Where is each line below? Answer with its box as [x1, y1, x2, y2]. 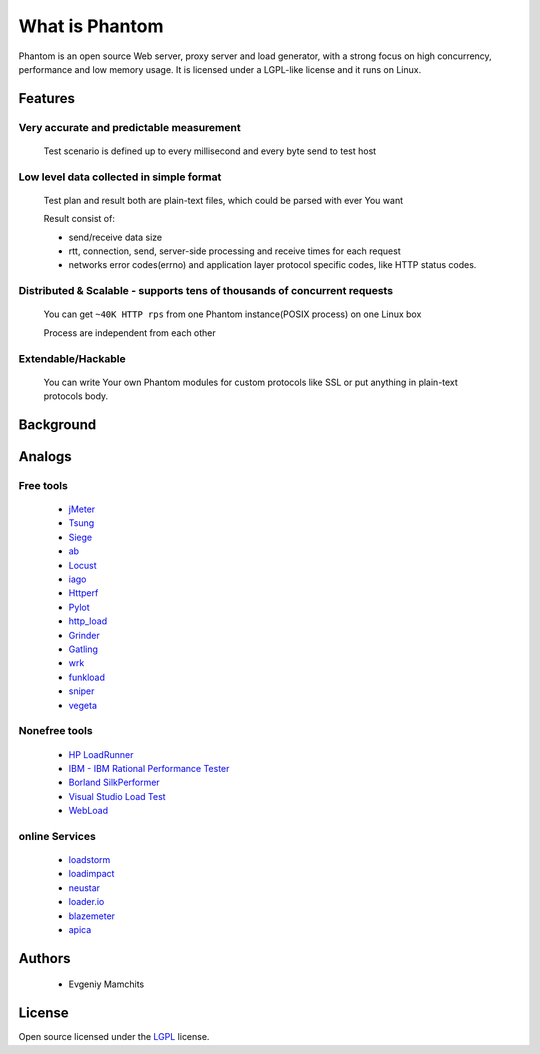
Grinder [68, 629, 100, 641]
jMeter [68, 503, 96, 515]
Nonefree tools [18, 724, 94, 738]
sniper [68, 685, 95, 697]
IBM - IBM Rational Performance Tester [68, 762, 230, 774]
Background [18, 416, 97, 433]
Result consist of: [43, 213, 115, 225]
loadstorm [68, 854, 111, 866]
